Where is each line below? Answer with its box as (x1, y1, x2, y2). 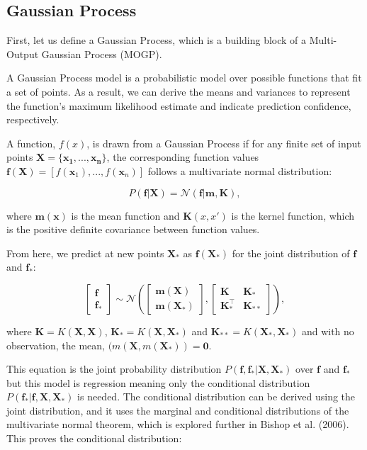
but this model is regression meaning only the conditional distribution (6, 375, 310, 390)
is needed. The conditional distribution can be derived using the (77, 389, 356, 404)
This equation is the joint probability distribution (6, 361, 222, 376)
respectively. (6, 112, 60, 127)
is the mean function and (71, 208, 180, 223)
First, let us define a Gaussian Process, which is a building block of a (6, 33, 307, 47)
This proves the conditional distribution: (6, 431, 182, 446)
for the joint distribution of (232, 245, 350, 260)
